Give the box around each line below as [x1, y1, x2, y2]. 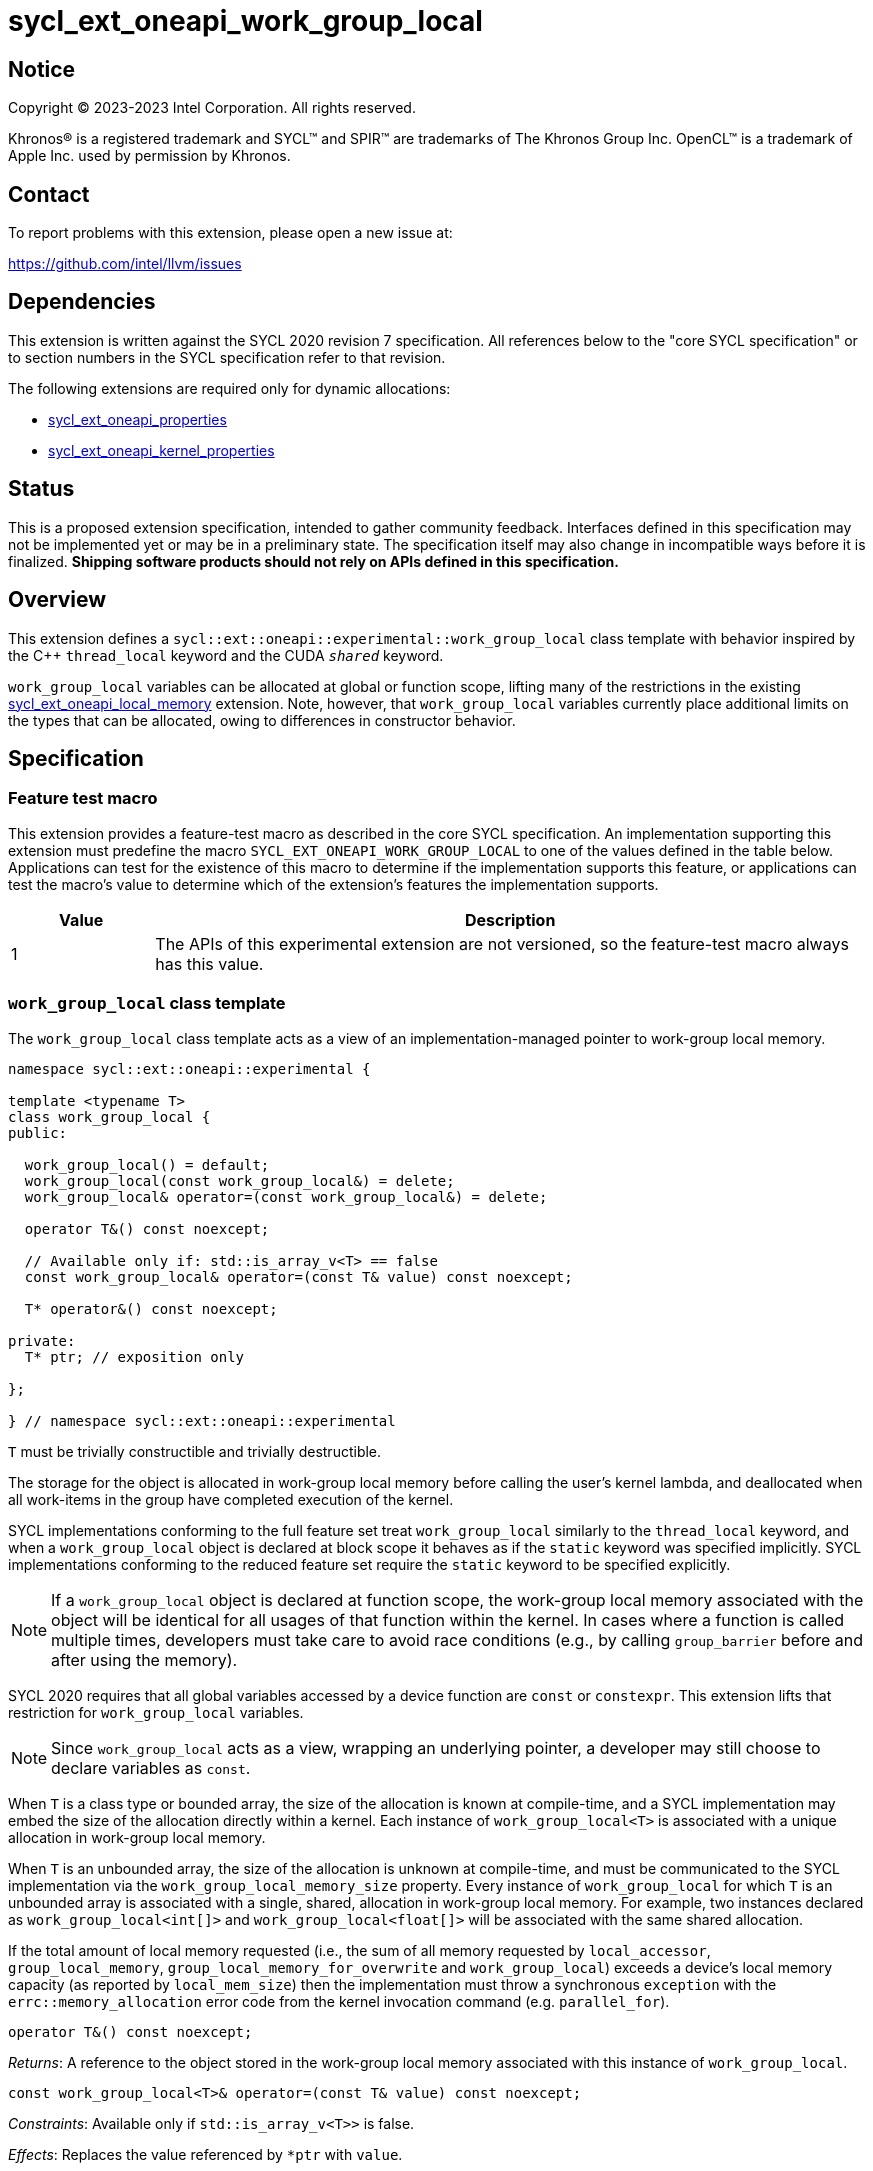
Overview [8, 587, 107, 613]
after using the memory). [51, 1649, 238, 1670]
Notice [8, 56, 76, 82]
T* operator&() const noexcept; [24, 1300, 278, 1317]
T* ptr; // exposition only [24, 1348, 245, 1365]
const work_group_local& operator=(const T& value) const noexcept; [24, 1268, 573, 1285]
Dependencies [8, 289, 156, 315]
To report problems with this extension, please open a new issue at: [8, 224, 453, 242]
